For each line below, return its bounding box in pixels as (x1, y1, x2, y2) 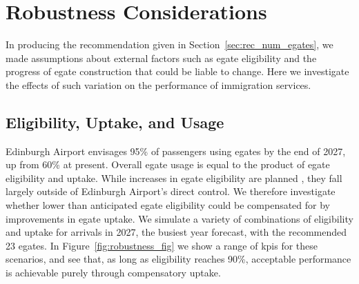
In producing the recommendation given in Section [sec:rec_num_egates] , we (6, 37, 333, 52)
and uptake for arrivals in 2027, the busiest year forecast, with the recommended (6, 225, 347, 239)
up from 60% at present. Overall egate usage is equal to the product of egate (6, 157, 330, 172)
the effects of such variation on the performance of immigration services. (6, 77, 311, 92)
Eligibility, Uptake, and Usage (6, 111, 224, 132)
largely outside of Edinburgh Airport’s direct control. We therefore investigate (6, 184, 336, 199)
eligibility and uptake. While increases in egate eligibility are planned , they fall (6, 170, 342, 185)
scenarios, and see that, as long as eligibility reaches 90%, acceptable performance (6, 252, 351, 266)
